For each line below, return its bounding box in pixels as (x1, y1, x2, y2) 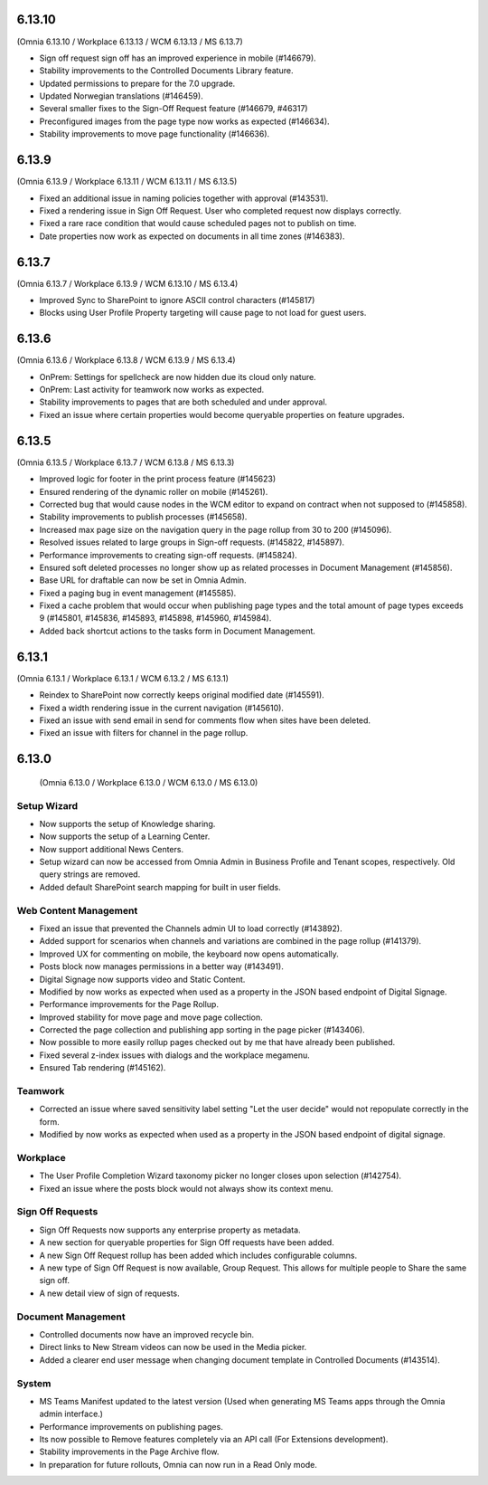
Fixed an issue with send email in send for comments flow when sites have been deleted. (39, 715, 371, 726)
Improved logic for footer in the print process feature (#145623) (39, 473, 276, 484)
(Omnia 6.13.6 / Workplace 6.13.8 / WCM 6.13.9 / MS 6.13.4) (16, 355, 236, 366)
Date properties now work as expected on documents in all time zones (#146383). (39, 231, 345, 242)
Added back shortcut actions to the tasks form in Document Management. (39, 625, 316, 636)
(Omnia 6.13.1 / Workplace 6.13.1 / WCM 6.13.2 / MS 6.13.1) (16, 672, 230, 683)
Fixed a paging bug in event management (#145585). (39, 587, 237, 598)
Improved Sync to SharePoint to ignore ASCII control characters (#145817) (39, 295, 315, 306)
